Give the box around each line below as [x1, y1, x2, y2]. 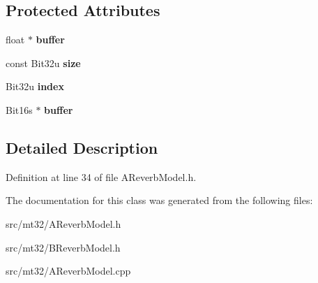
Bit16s [6, 102, 33, 117]
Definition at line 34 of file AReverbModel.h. [6, 169, 197, 184]
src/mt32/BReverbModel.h [6, 240, 121, 254]
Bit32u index [6, 79, 64, 94]
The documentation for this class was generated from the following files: [6, 193, 313, 208]
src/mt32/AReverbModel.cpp [6, 263, 131, 278]
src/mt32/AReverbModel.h [6, 216, 121, 231]
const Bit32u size [6, 55, 81, 70]
